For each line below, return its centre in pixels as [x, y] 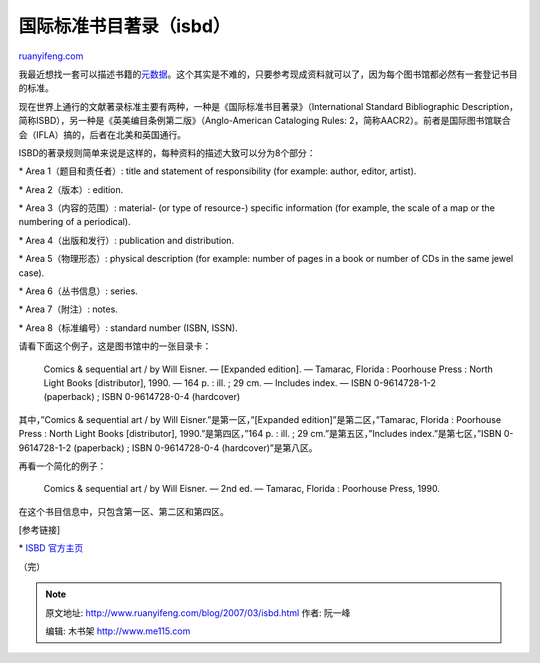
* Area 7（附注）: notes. [68, 309]
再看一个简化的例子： [62, 466]
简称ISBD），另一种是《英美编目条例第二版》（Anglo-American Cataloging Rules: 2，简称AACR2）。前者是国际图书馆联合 [265, 121]
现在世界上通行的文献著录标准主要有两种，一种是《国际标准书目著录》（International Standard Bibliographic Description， [268, 106]
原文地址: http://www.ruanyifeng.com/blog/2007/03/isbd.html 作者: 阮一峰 [198, 612]
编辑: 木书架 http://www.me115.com [118, 631]
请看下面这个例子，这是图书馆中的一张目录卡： [115, 346]
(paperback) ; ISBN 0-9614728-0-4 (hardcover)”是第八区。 [196, 447]
